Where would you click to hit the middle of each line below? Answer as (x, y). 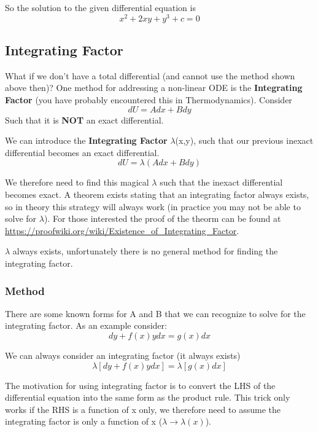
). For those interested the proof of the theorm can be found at (162, 218)
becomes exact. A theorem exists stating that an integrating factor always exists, (157, 194)
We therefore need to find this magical (77, 182)
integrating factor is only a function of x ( (84, 421)
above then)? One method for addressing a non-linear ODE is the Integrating (154, 88)
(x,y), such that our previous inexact (244, 140)
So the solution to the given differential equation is (100, 7)
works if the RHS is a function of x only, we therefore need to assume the (143, 409)
